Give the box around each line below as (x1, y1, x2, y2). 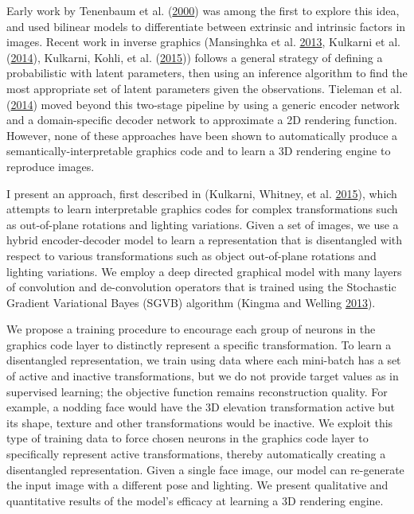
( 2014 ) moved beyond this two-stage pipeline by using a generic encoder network (6, 95, 400, 112)
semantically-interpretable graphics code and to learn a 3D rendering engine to (6, 142, 391, 159)
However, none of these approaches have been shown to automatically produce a (6, 127, 398, 143)
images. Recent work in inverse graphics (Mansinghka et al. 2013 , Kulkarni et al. (6, 33, 400, 50)
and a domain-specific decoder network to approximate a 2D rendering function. (6, 111, 397, 128)
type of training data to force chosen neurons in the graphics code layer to (6, 430, 369, 446)
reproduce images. (6, 158, 95, 174)
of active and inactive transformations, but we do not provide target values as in (6, 368, 399, 384)
